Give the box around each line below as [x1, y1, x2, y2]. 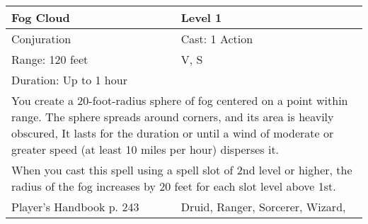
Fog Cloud [11, 9, 70, 26]
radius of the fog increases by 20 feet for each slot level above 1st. [11, 178, 336, 194]
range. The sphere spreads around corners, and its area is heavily [11, 108, 334, 125]
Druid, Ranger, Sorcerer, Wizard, [180, 198, 346, 215]
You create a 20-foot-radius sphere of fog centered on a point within [11, 92, 348, 108]
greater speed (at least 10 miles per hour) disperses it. [11, 141, 280, 157]
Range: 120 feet [11, 51, 88, 67]
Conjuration [11, 30, 71, 47]
